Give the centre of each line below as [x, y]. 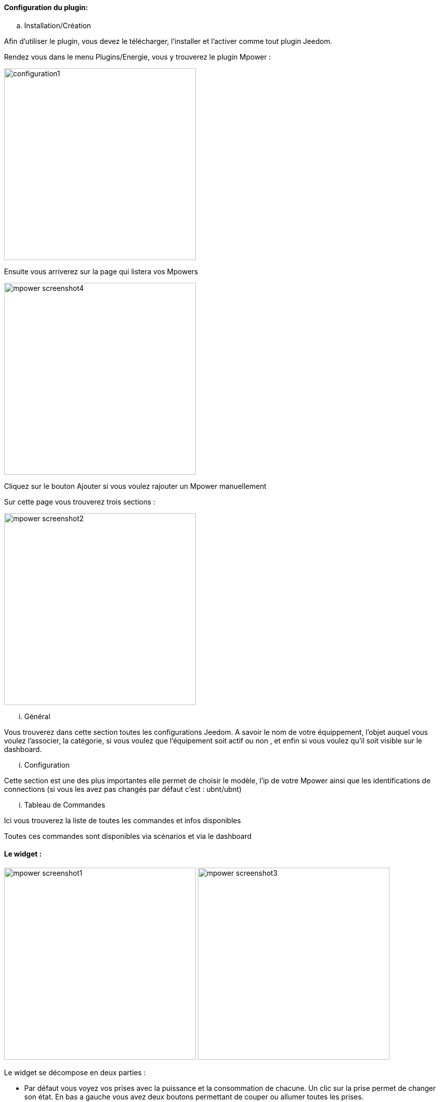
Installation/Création [58, 25]
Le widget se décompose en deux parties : [75, 1072]
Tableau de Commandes [65, 805]
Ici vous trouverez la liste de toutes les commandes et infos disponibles [123, 820]
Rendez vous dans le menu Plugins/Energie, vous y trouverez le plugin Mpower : [137, 57]
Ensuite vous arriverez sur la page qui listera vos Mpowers [101, 271]
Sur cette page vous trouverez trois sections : [80, 502]
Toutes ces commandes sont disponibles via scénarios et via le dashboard [128, 836]
